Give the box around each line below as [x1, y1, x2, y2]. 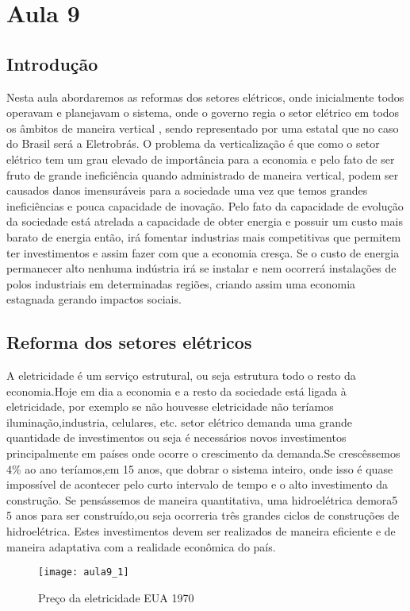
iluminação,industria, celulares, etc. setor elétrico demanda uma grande [6, 413, 352, 430]
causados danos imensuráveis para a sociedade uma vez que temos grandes [6, 182, 368, 199]
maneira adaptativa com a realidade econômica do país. [6, 538, 276, 555]
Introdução [6, 51, 98, 75]
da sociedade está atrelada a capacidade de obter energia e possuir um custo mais [6, 213, 403, 230]
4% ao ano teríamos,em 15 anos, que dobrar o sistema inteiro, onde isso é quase [6, 460, 393, 477]
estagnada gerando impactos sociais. [6, 291, 182, 307]
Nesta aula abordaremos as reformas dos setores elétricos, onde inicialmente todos [6, 88, 404, 105]
